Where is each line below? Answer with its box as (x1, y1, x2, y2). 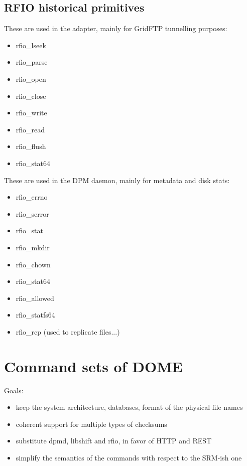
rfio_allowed (16, 292, 54, 303)
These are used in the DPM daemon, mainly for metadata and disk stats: (4, 175, 230, 185)
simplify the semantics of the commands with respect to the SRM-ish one (16, 452, 242, 462)
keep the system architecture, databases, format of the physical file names (16, 402, 243, 412)
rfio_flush (16, 141, 46, 151)
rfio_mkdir (16, 242, 50, 252)
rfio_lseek (16, 40, 46, 50)
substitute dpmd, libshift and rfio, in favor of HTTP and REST (16, 435, 212, 446)
